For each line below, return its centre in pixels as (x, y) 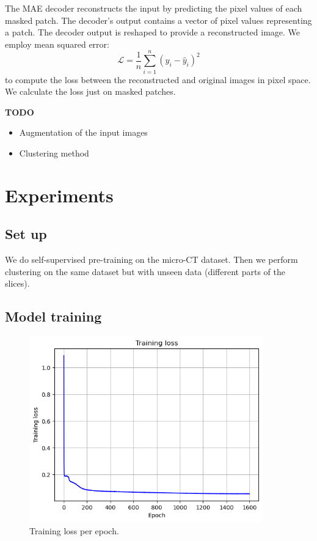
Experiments (59, 195)
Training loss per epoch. (74, 531)
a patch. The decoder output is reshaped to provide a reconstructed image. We (153, 32)
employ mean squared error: (57, 44)
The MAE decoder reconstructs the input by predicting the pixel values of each (154, 8)
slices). (17, 283)
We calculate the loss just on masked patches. (90, 91)
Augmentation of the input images (83, 132)
